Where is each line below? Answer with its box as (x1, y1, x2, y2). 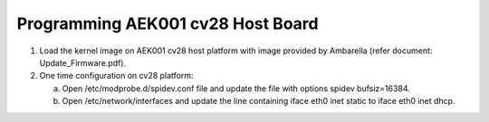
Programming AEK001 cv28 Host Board (16, 14, 319, 33)
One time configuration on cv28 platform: (39, 70, 194, 81)
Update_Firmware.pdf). (39, 57, 127, 68)
